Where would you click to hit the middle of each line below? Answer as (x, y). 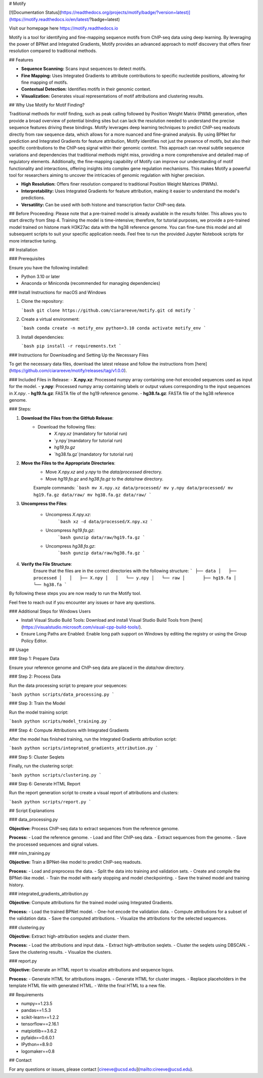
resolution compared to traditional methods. (53, 51)
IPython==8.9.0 (37, 1044)
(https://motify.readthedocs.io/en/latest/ (49, 19)
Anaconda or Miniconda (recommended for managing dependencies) (91, 283)
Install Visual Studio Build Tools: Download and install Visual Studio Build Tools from (105, 620)
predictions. (33, 198)
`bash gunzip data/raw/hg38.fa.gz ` (102, 553)
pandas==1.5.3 (36, 1010)
